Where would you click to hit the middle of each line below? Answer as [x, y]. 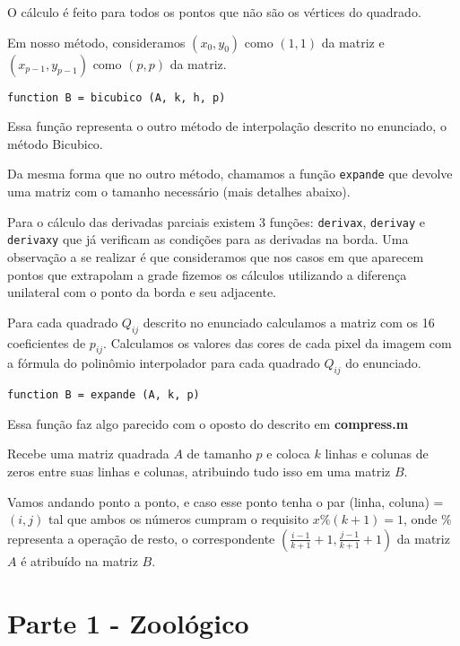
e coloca [288, 454]
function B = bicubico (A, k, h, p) [117, 97]
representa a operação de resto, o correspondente [141, 538]
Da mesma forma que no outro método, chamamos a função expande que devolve [230, 174]
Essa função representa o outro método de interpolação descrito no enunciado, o [227, 126]
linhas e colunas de [377, 454]
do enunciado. [383, 363]
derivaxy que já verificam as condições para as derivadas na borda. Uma [208, 239]
